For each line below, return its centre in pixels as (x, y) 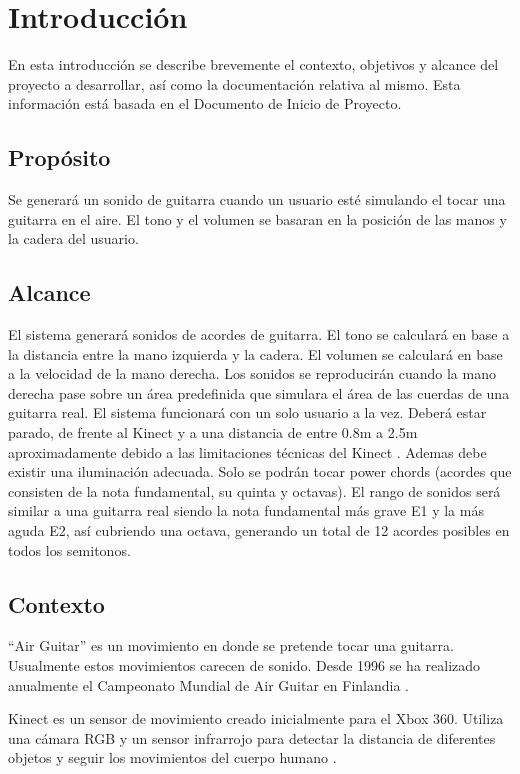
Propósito (59, 157)
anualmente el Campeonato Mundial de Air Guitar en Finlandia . (208, 684)
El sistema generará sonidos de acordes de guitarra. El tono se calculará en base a (259, 334)
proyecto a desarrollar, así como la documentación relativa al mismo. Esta (234, 83)
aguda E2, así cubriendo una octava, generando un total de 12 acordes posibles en (259, 530)
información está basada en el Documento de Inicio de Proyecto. (205, 103)
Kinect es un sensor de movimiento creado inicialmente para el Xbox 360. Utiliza (256, 718)
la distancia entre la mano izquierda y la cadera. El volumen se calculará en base (255, 353)
